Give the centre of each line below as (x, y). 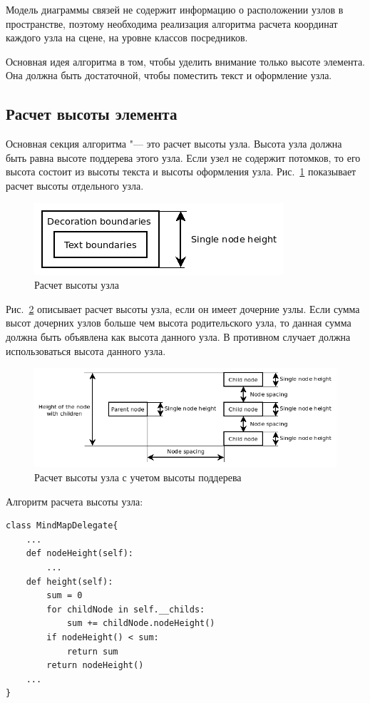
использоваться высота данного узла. (86, 350)
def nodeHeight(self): (79, 554)
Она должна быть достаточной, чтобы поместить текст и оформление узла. (169, 75)
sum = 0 (65, 596)
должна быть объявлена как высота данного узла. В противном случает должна (178, 336)
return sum (92, 651)
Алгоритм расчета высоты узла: (74, 501)
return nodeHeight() (95, 666)
